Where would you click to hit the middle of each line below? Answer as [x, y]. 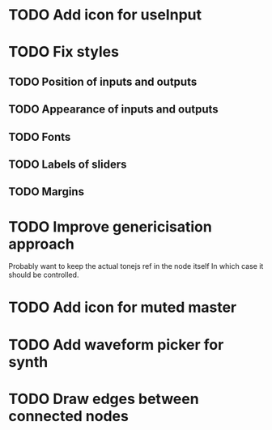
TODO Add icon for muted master [123, 307]
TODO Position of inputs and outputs [103, 81]
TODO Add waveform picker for [116, 345]
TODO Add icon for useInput [105, 15]
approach [41, 244]
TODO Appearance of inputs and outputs [113, 110]
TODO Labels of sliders [68, 164]
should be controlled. [44, 275]
